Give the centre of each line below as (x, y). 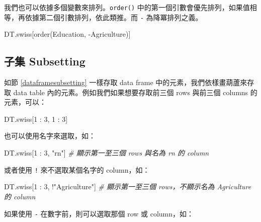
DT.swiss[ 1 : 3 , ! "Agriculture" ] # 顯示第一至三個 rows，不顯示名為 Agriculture (128, 187)
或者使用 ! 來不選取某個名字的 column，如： (77, 169)
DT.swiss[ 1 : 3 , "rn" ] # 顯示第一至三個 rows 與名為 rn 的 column (107, 153)
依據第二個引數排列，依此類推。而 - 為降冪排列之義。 (114, 17)
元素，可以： (25, 102)
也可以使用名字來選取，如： (50, 136)
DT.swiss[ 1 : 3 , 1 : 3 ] (36, 119)
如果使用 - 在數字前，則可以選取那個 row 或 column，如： (99, 213)
